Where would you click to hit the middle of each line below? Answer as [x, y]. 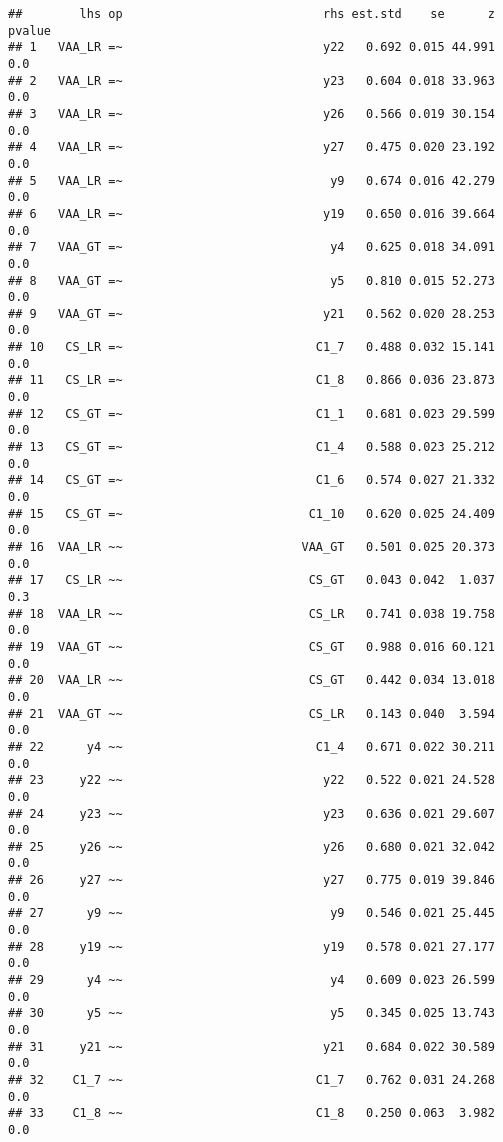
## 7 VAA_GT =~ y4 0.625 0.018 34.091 [251, 247]
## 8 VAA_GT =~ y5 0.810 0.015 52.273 [251, 280]
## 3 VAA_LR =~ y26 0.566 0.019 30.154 [251, 113]
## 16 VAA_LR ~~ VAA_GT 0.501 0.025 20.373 [251, 547]
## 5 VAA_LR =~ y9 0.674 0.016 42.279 [251, 180]
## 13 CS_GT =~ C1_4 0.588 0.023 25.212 [251, 447]
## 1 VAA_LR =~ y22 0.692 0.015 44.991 [251, 47]
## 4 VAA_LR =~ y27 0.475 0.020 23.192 [251, 147]
